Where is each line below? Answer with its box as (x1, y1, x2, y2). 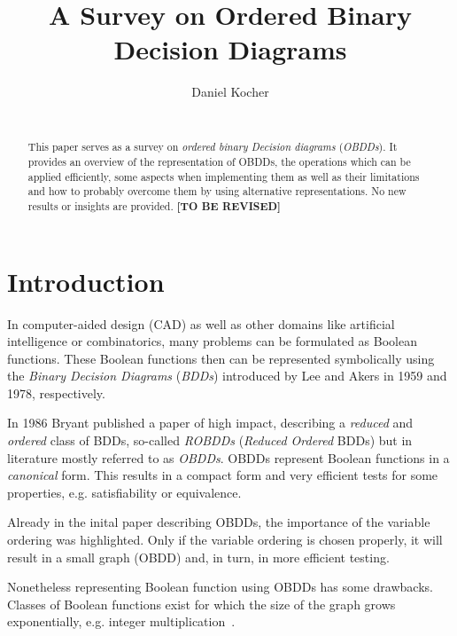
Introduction (7, 263, 165, 299)
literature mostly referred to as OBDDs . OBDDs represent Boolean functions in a (7, 448, 450, 467)
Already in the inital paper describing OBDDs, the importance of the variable (7, 513, 430, 531)
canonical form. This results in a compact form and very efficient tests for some (7, 466, 438, 484)
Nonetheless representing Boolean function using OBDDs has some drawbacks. (7, 577, 433, 596)
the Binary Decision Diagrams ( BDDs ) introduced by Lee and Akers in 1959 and (7, 366, 447, 385)
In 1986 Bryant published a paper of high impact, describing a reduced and (7, 413, 414, 432)
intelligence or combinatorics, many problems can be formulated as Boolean (7, 332, 417, 350)
